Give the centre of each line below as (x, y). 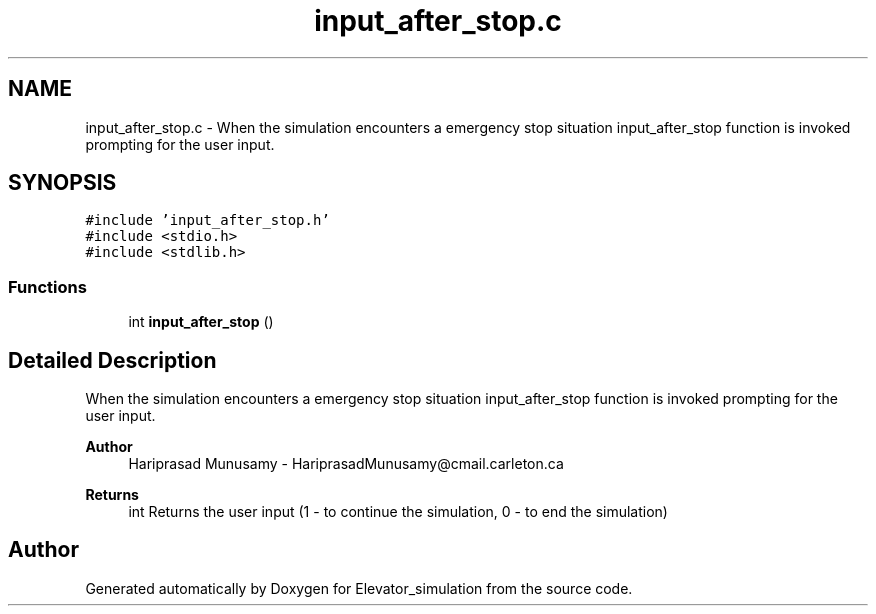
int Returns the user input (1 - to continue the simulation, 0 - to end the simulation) (398, 512)
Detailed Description (112, 360)
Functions (47, 286)
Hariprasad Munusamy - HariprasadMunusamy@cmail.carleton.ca (346, 464)
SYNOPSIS (62, 183)
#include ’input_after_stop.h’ (207, 220)
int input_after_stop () (201, 322)
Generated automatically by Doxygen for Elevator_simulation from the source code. (359, 588)
